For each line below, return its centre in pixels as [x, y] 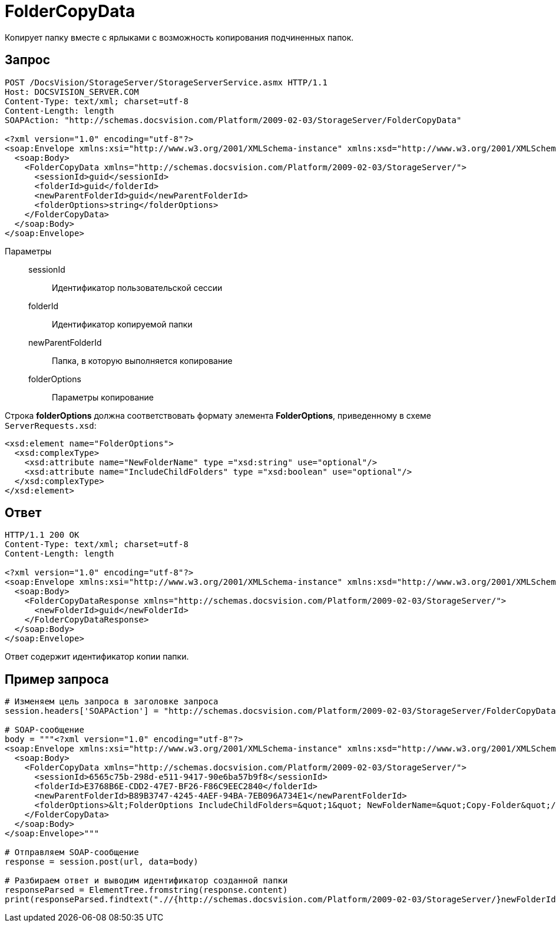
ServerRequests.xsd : [51, 425]
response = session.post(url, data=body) [102, 862]
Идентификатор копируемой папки [122, 324]
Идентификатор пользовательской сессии [137, 287]
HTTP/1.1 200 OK [42, 535]
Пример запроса [57, 679]
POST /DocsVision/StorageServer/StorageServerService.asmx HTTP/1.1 [166, 82]
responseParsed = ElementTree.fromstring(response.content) [146, 890]
